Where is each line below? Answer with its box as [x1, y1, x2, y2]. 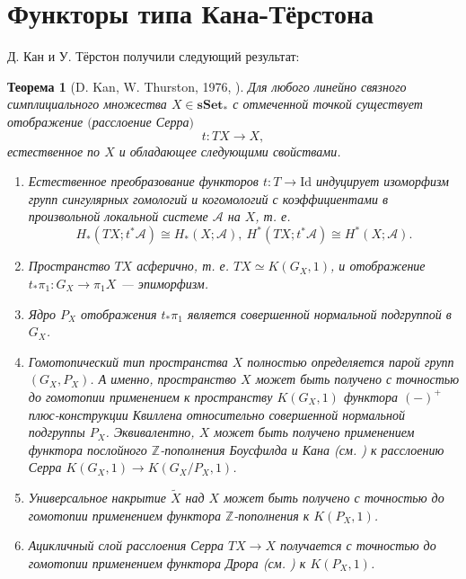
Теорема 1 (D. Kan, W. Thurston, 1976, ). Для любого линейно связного [7, 76, 407, 95]
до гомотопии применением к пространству [28, 387, 273, 405]
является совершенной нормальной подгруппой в [187, 304, 452, 323]
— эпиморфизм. [120, 273, 209, 292]
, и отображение [330, 256, 426, 275]
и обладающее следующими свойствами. [119, 141, 341, 160]
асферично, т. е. [136, 256, 230, 275]
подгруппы [28, 423, 85, 441]
